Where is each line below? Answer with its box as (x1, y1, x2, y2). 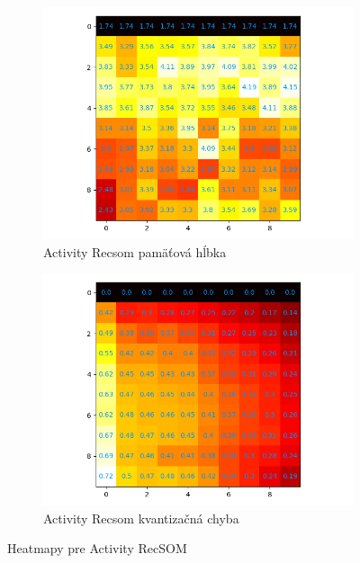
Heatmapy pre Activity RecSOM (7, 539, 187, 558)
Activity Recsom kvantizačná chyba (43, 508, 239, 527)
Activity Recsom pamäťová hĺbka (43, 242, 227, 261)
